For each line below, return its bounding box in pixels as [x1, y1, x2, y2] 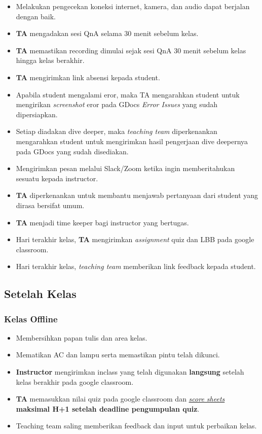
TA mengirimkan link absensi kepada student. [16, 72, 160, 82]
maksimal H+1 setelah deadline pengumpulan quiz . [16, 403, 200, 414]
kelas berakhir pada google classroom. [16, 376, 134, 387]
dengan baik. [16, 11, 56, 21]
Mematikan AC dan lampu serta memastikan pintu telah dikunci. [16, 349, 220, 360]
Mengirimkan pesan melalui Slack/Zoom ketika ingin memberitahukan [16, 163, 235, 174]
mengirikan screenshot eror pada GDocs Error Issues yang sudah [16, 99, 218, 110]
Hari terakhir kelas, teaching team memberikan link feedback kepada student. [16, 261, 256, 272]
